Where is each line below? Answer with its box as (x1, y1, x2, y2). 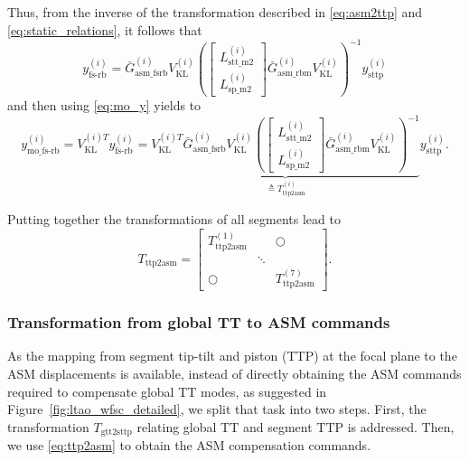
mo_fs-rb (27, 146, 60, 155)
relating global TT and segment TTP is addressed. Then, (136, 417, 455, 436)
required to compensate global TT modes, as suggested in (7, 381, 327, 400)
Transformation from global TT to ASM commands (7, 311, 390, 334)
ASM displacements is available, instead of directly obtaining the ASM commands (7, 363, 462, 382)
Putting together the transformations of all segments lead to (7, 209, 341, 228)
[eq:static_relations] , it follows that (7, 20, 202, 39)
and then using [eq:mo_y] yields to (7, 96, 202, 115)
